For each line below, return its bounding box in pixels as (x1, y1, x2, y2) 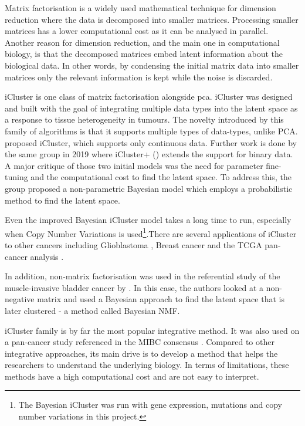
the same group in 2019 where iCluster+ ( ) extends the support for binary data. (5, 148, 293, 160)
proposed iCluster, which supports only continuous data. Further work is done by (5, 136, 297, 148)
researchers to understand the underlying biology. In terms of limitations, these (5, 359, 289, 371)
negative (5, 293, 35, 305)
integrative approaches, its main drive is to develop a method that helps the (5, 347, 278, 359)
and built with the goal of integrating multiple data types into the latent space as (5, 102, 298, 114)
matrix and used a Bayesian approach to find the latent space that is (37, 293, 284, 305)
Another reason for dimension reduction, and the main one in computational (5, 36, 280, 48)
